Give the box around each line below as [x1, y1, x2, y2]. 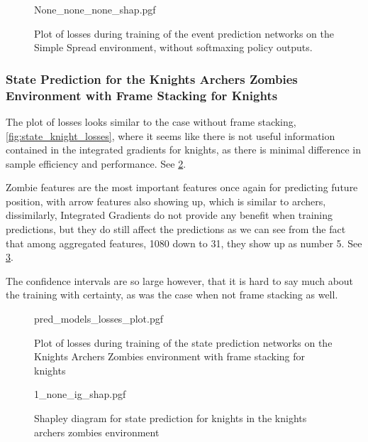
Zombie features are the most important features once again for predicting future [6, 180, 358, 195]
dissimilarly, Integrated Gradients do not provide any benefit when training [6, 207, 333, 222]
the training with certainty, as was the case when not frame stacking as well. [6, 287, 338, 302]
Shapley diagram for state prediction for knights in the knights [34, 411, 307, 426]
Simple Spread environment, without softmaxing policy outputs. [34, 40, 313, 55]
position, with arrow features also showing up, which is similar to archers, [6, 193, 326, 208]
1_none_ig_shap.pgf [34, 387, 126, 401]
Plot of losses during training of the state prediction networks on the [34, 335, 333, 350]
